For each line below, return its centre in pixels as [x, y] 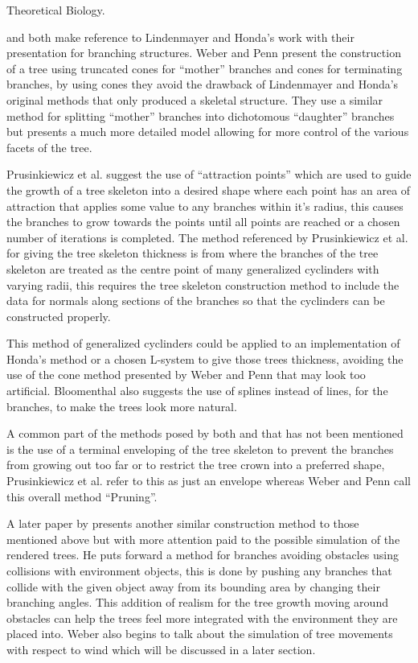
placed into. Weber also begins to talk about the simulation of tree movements [200, 634]
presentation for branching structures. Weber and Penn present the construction [204, 53]
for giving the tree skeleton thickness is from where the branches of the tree [193, 253]
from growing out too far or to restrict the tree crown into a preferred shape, [196, 465]
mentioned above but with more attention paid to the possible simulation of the [203, 539]
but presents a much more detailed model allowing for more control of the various [208, 132]
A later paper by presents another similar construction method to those [183, 523]
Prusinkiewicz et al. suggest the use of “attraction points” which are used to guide [209, 174]
